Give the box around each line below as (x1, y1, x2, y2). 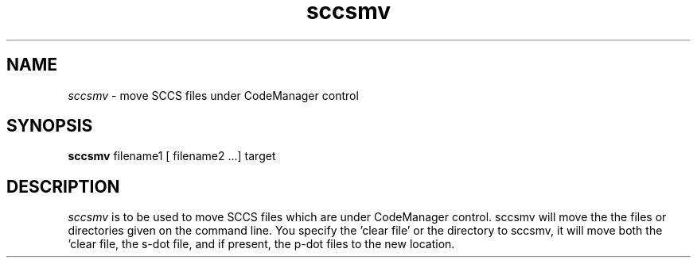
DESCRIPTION (6, 176, 120, 197)
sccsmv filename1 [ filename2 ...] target (68, 149, 276, 163)
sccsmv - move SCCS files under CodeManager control (68, 88, 359, 102)
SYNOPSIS (6, 116, 93, 136)
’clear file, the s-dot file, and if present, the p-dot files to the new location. (68, 237, 455, 251)
